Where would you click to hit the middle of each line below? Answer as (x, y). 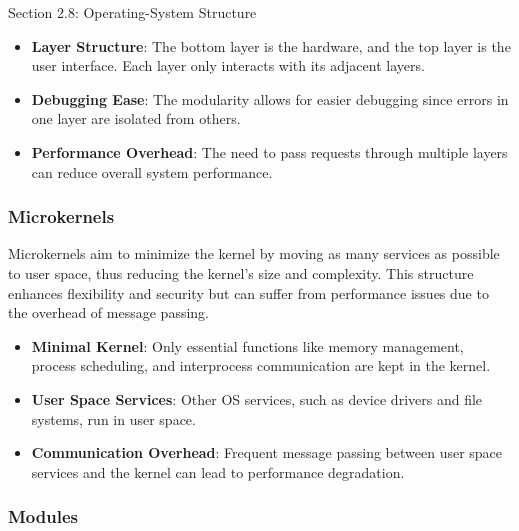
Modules (43, 516)
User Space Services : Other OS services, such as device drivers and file (257, 398)
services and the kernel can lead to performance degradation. (218, 471)
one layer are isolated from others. (136, 118)
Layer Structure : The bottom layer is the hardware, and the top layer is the (271, 45)
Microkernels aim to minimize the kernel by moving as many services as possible (254, 253)
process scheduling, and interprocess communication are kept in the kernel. (261, 365)
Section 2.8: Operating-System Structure (132, 12)
